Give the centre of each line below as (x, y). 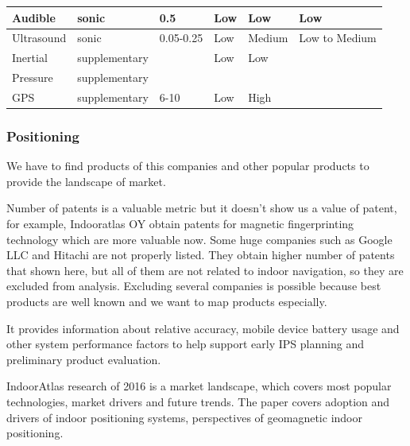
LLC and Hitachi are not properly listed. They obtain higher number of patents (201, 255)
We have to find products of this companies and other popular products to (188, 166)
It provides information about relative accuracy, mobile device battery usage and (203, 328)
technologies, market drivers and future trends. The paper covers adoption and (198, 401)
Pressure (33, 78)
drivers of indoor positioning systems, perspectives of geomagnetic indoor (184, 417)
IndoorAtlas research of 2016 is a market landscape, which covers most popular (199, 386)
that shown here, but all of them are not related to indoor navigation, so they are (205, 270)
